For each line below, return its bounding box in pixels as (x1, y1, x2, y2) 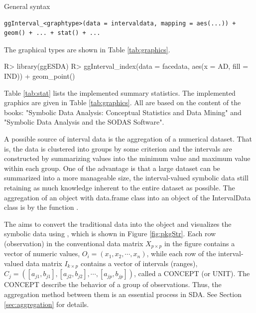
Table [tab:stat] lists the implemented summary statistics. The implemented (4, 87, 236, 98)
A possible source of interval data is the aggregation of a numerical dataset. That (4, 133, 252, 144)
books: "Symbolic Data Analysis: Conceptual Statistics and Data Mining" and (4, 107, 242, 117)
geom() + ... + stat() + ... (4, 29, 101, 37)
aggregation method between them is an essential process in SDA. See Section (4, 289, 242, 299)
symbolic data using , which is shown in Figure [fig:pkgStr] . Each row (4, 228, 216, 239)
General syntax (4, 1, 50, 11)
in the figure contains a (164, 238, 235, 248)
